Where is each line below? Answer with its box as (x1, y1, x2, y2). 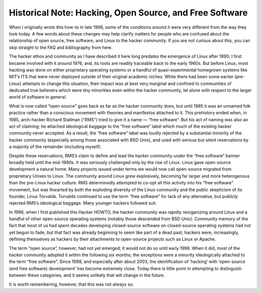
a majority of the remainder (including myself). (9, 144, 102, 150)
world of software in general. (9, 94, 67, 100)
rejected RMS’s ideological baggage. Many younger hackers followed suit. (9, 200, 157, 206)
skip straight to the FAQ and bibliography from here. (9, 44, 113, 50)
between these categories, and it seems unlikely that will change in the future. (9, 272, 165, 278)
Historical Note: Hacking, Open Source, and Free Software (9, 7, 248, 18)
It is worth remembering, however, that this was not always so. (9, 281, 134, 287)
